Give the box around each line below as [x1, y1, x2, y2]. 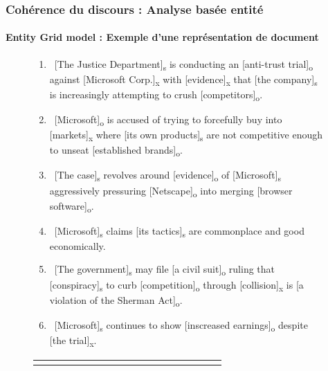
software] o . [49, 198, 94, 215]
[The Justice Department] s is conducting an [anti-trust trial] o [54, 56, 313, 73]
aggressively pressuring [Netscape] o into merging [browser [49, 183, 293, 199]
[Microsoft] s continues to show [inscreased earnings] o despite [54, 317, 308, 334]
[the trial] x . [49, 332, 97, 349]
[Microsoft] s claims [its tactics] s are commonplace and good [54, 223, 304, 239]
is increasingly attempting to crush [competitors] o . [49, 87, 263, 103]
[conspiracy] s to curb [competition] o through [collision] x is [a [49, 277, 304, 293]
